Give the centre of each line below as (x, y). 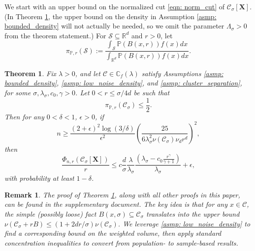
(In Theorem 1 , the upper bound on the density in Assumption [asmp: (111, 16)
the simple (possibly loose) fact (50, 213)
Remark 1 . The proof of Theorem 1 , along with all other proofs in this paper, (122, 194)
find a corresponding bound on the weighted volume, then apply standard (113, 233)
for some (18, 93)
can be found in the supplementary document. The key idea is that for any (116, 204)
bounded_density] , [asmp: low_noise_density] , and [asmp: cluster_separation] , (123, 83)
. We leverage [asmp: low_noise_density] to (184, 223)
